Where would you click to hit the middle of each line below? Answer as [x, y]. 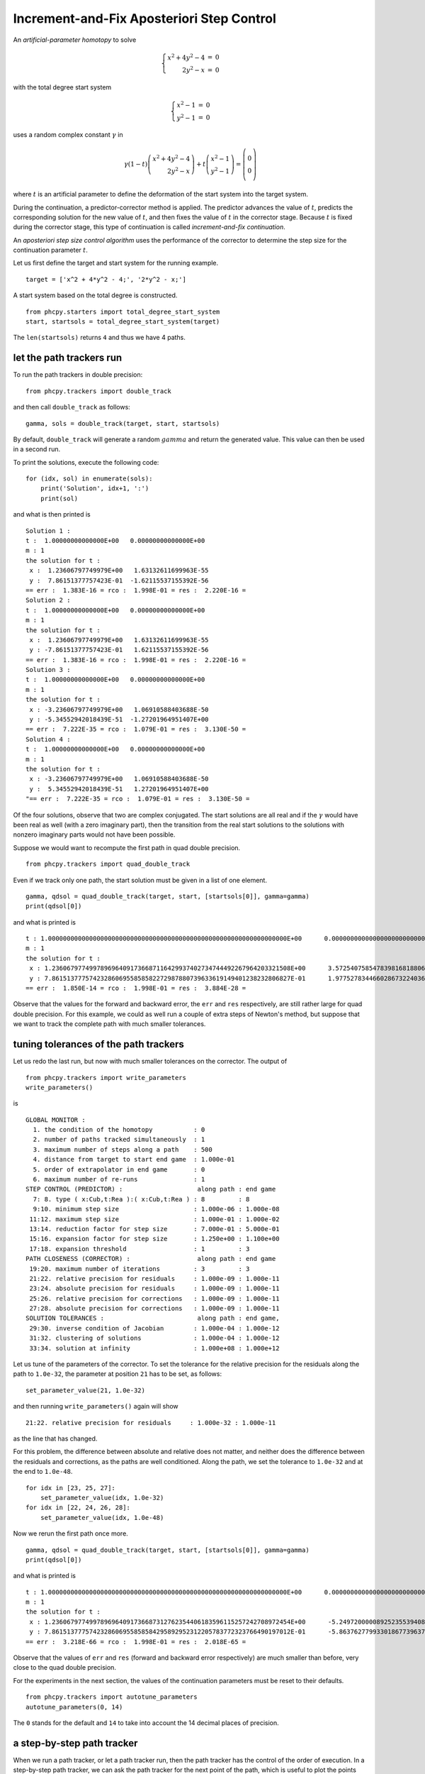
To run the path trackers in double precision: [78, 375]
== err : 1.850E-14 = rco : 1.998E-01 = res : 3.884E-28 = [136, 988]
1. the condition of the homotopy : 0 [119, 1130]
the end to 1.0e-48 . [43, 1472]
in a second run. [36, 449]
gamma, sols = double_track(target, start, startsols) [123, 423]
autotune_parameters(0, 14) [74, 1707]
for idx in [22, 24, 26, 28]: [78, 1508]
